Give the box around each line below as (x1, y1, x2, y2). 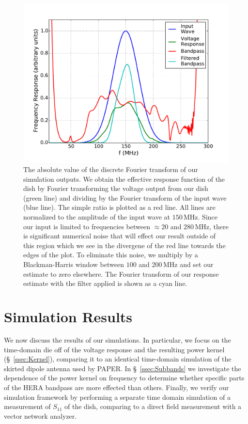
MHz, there (195, 221, 229, 231)
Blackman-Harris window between (23, 259, 124, 269)
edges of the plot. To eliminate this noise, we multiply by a (23, 250, 198, 260)
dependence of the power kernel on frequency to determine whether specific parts (4, 373, 245, 383)
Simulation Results (4, 307, 133, 327)
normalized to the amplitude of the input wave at (23, 212, 170, 222)
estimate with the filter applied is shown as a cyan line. (23, 278, 187, 288)
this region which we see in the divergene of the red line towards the (23, 240, 226, 250)
